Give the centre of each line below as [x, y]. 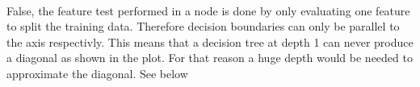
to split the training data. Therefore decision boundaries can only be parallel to [203, 26]
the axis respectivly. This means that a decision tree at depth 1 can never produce [210, 41]
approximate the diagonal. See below [97, 73]
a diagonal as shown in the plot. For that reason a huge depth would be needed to [210, 58]
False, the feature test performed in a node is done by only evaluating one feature [208, 10]
